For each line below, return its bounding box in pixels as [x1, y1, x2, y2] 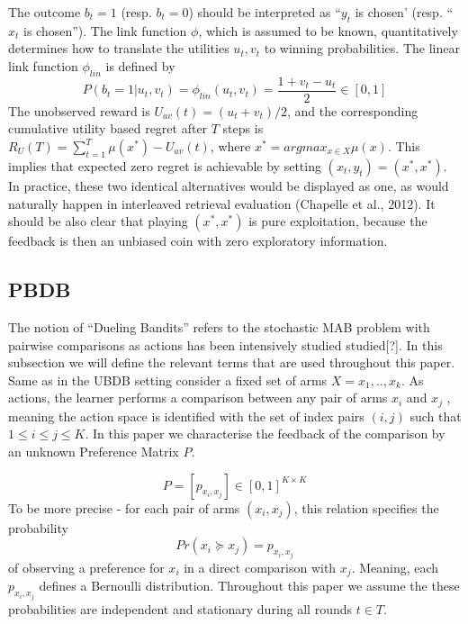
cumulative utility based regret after [8, 119, 208, 138]
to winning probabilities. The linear [264, 39, 460, 58]
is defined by [105, 56, 175, 75]
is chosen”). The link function [23, 21, 187, 40]
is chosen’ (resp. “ [355, 3, 454, 21]
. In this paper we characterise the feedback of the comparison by [85, 424, 445, 443]
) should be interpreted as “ [188, 3, 341, 21]
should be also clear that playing [8, 212, 188, 231]
